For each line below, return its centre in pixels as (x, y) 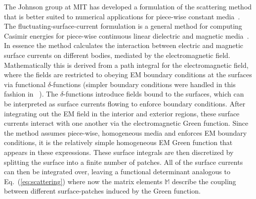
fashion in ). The (31, 94)
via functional (25, 84)
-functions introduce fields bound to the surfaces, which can (154, 94)
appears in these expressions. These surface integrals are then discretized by (119, 152)
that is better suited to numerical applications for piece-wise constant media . (122, 16)
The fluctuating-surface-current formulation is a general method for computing (123, 26)
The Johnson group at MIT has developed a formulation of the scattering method (128, 6)
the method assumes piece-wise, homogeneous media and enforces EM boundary (126, 132)
